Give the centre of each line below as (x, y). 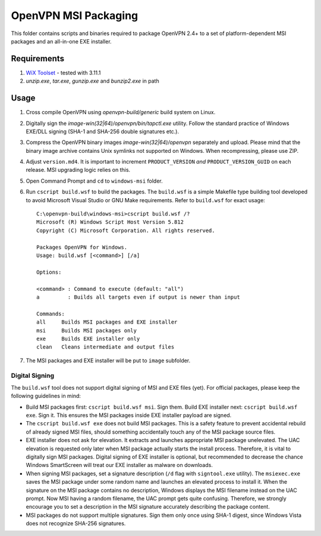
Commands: (51, 314)
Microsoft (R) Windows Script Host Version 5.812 (110, 222)
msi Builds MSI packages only (86, 330)
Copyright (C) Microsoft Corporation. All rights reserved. (126, 230)
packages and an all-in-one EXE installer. (62, 41)
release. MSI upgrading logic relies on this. (78, 170)
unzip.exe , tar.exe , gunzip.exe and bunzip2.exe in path (93, 81)
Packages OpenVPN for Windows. (82, 247)
